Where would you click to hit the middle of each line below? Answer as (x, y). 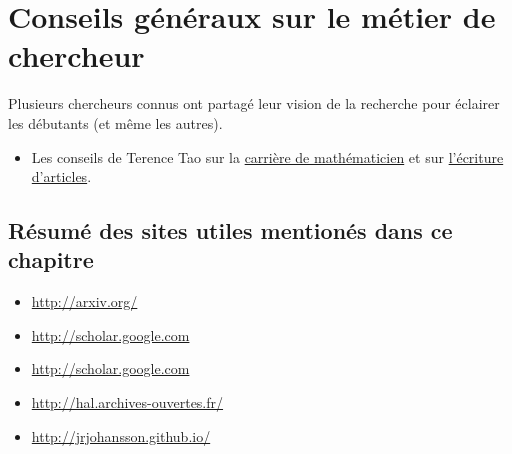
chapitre (51, 259)
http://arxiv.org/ (84, 301)
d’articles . (61, 176)
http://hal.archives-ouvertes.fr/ (127, 402)
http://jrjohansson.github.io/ (121, 435)
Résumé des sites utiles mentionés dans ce (230, 230)
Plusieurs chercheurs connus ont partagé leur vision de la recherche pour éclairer (254, 103)
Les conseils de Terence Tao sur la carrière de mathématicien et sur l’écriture (267, 156)
